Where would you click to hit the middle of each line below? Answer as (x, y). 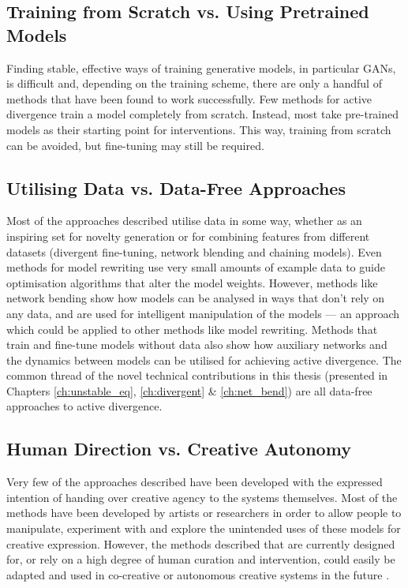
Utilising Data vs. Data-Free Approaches (176, 187)
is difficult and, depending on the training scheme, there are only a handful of (194, 83)
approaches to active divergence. (84, 406)
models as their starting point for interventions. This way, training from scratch (199, 129)
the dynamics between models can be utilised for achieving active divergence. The (204, 360)
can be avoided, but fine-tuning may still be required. (135, 145)
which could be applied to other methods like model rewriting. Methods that (192, 329)
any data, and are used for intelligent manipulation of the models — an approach (203, 313)
